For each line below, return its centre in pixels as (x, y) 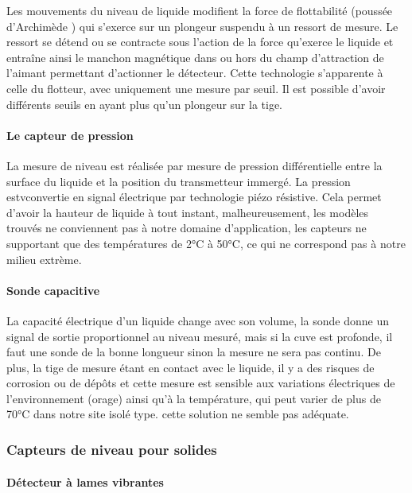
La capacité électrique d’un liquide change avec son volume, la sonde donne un (198, 320)
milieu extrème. (44, 259)
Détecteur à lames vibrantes (85, 481)
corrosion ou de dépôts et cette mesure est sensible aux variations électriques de (201, 383)
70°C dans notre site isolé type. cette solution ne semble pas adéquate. (178, 414)
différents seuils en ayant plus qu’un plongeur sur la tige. (145, 104)
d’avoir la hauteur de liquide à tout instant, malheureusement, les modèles (188, 212)
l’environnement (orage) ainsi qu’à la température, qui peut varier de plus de (194, 398)
